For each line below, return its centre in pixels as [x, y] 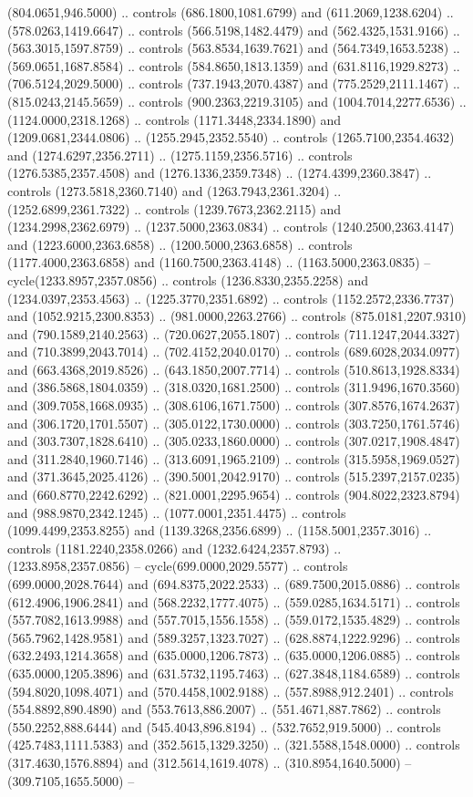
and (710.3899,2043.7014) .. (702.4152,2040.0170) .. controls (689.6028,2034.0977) [234, 352]
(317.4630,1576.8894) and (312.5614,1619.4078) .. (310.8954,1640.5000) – [210, 762]
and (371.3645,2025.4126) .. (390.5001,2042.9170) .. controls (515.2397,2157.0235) [234, 476]
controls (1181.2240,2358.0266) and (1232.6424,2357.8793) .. [175, 548]
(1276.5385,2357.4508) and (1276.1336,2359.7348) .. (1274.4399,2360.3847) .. [220, 173]
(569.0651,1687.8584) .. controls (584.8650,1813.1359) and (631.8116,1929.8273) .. [234, 65]
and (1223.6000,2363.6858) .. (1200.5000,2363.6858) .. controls [180, 244]
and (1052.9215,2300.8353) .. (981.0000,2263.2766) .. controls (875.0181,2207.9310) [237, 316]
